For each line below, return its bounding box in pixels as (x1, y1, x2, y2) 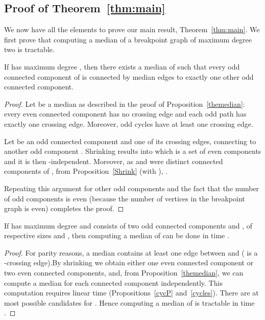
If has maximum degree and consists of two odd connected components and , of (4, 220, 253, 231)
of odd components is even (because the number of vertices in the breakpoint (4, 193, 245, 203)
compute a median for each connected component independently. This (4, 277, 223, 288)
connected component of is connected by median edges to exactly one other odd (4, 71, 254, 82)
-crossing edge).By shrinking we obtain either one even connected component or (4, 257, 254, 268)
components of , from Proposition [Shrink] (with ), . (4, 166, 168, 176)
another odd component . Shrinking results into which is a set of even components (4, 146, 261, 156)
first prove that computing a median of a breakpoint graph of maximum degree (4, 34, 252, 44)
